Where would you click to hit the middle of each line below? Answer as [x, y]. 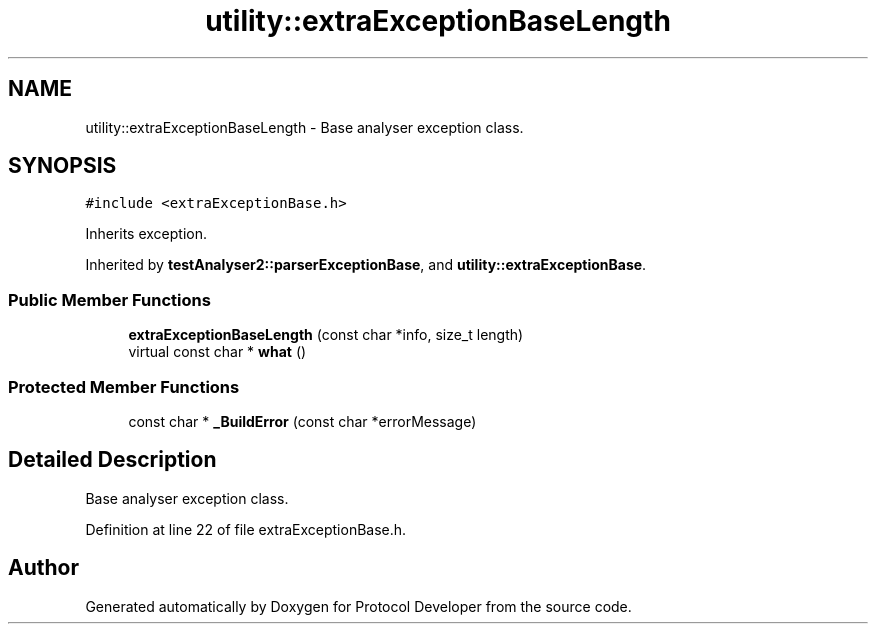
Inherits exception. [146, 234]
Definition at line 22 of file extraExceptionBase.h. [246, 529]
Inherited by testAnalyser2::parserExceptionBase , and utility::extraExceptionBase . [366, 265]
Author [43, 568]
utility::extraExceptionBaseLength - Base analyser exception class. [304, 127]
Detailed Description [112, 460]
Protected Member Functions [124, 386]
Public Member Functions [109, 299]
